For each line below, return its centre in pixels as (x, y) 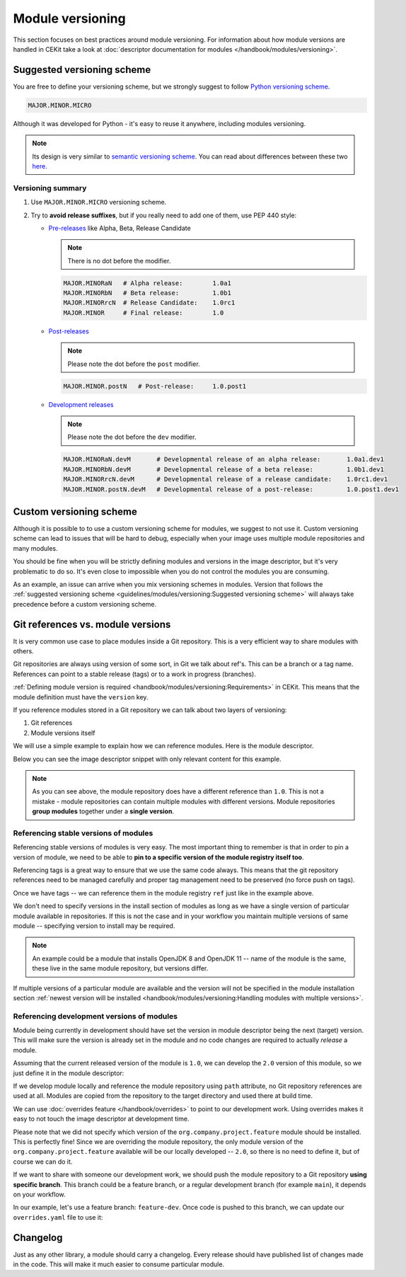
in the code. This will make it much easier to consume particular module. (119, 1264)
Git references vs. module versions (92, 624)
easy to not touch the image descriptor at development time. (101, 1119)
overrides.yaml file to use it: (58, 1217)
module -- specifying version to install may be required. (94, 926)
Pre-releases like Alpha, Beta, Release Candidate (120, 228)
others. (24, 651)
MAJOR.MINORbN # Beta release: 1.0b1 (147, 293)
